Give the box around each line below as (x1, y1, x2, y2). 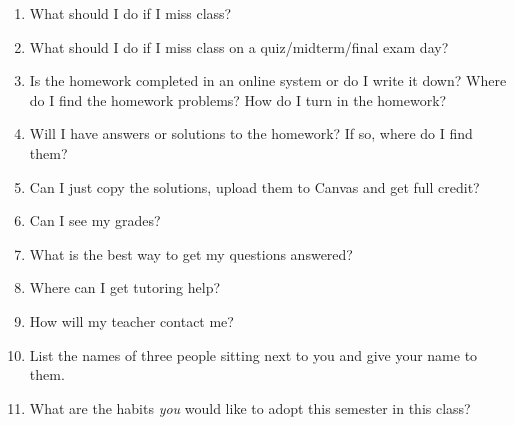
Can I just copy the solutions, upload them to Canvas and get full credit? (29, 176, 480, 197)
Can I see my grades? (29, 210, 161, 231)
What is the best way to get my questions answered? (29, 243, 353, 264)
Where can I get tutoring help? (29, 277, 221, 298)
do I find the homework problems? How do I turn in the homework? (29, 89, 447, 110)
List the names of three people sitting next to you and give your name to (29, 344, 478, 365)
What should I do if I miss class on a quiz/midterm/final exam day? (29, 36, 449, 57)
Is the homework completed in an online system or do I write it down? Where (29, 70, 507, 91)
